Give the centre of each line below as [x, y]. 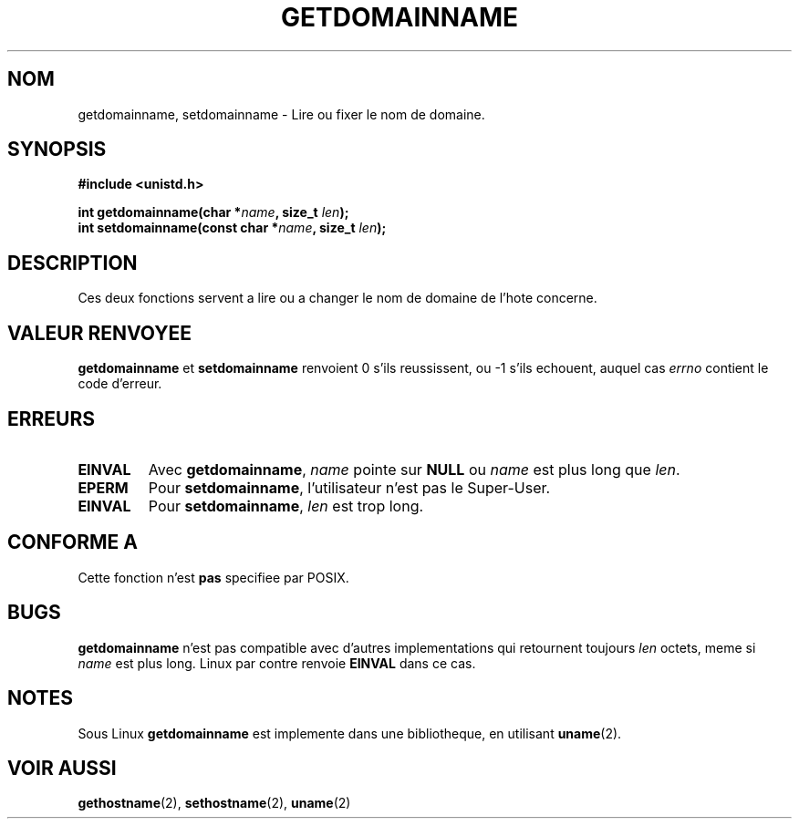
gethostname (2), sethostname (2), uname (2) [214, 803]
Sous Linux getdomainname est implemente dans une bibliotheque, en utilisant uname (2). [350, 733]
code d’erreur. [120, 384]
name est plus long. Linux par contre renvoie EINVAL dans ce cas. [277, 663]
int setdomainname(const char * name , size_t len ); [232, 228]
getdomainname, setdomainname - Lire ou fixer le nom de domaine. [281, 114]
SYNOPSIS [57, 150]
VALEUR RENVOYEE [99, 333]
